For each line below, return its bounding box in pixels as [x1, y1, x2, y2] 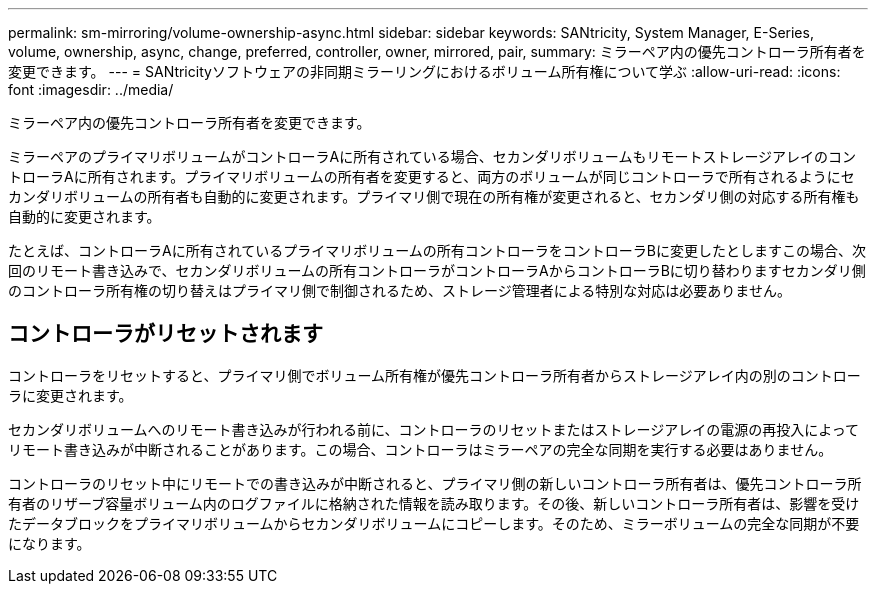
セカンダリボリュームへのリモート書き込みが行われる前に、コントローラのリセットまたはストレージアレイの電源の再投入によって [8, 420, 860, 438]
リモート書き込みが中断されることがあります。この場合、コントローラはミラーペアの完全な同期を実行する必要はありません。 [8, 440, 833, 458]
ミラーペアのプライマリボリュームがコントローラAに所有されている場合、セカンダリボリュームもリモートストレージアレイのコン [8, 148, 857, 165]
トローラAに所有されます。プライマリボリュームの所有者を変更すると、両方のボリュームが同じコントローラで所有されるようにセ [8, 168, 855, 185]
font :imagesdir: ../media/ [8, 81, 174, 98]
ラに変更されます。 [8, 386, 133, 404]
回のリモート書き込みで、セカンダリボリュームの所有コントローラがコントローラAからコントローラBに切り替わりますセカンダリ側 [8, 262, 866, 279]
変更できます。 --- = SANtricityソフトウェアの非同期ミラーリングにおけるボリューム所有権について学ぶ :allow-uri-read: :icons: [8, 63, 841, 80]
